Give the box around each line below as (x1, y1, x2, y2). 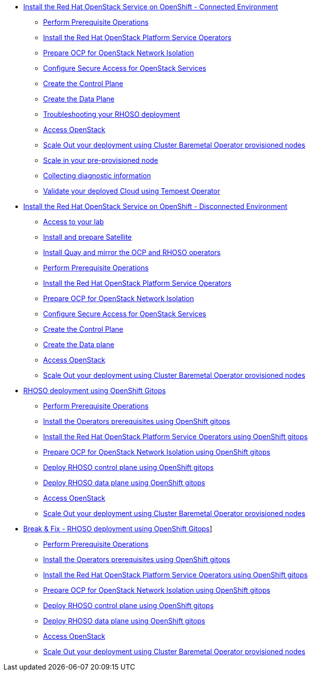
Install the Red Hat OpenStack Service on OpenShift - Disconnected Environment (23, 202, 288, 210)
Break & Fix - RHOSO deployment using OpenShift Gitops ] (23, 524, 212, 533)
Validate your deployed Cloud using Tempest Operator (43, 187, 220, 195)
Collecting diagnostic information (43, 171, 151, 180)
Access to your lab (43, 217, 104, 226)
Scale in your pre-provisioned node (43, 156, 158, 164)
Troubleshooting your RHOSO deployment (43, 110, 180, 118)
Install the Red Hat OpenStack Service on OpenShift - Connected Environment (23, 2, 278, 11)
